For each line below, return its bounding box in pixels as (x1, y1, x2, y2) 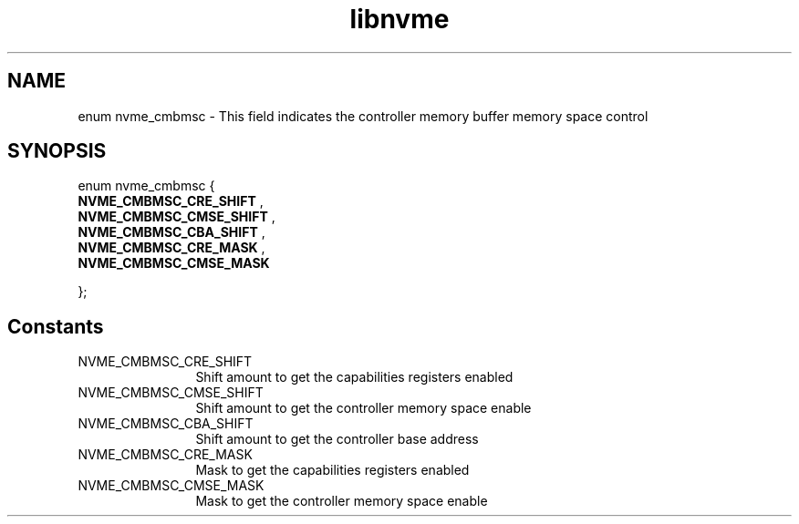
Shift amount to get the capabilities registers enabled (195, 369, 514, 385)
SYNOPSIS (7, 139, 107, 163)
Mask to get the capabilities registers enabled (195, 462, 470, 478)
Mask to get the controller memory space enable (195, 493, 488, 509)
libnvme (349, 4, 450, 35)
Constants (7, 314, 104, 338)
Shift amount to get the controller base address (195, 431, 479, 447)
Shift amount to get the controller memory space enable (195, 400, 532, 416)
